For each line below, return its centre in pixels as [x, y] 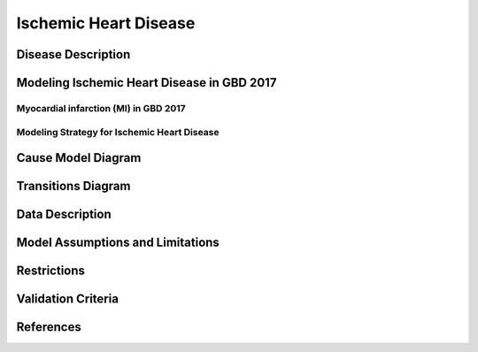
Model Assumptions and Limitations [118, 243]
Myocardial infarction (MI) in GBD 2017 [101, 108]
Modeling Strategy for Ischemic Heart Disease [118, 132]
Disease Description [73, 54]
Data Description [64, 214]
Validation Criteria [68, 299]
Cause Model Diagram [79, 158]
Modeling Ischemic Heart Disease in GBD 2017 [146, 83]
